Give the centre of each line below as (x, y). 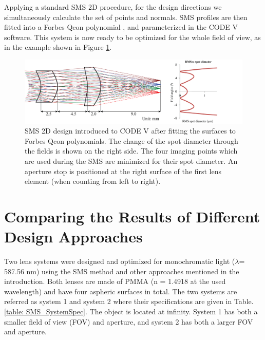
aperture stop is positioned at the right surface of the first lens (123, 171)
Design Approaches (73, 237)
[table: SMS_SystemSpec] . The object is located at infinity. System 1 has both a (131, 311)
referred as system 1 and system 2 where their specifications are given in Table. (129, 301)
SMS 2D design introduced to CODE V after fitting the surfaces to (130, 131)
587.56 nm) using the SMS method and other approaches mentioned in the (122, 271)
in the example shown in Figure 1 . (58, 47)
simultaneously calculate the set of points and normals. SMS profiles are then (126, 17)
